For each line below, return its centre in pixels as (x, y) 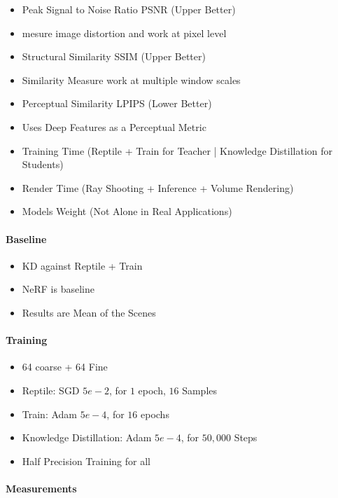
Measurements (41, 488)
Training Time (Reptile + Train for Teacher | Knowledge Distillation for (177, 150)
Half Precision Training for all (86, 461)
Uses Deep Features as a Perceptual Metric (114, 126)
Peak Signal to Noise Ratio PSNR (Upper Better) (129, 9)
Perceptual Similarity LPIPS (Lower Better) (117, 103)
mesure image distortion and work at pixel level (124, 33)
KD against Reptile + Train (82, 265)
